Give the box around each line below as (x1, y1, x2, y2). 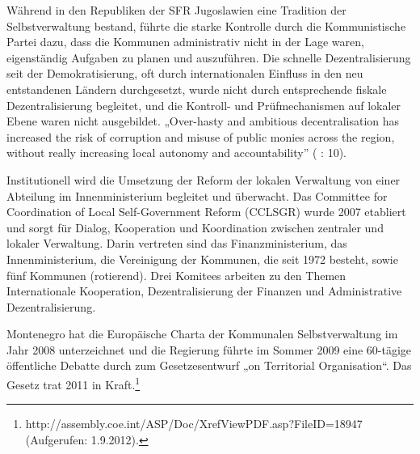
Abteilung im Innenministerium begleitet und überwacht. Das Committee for (6, 187, 388, 204)
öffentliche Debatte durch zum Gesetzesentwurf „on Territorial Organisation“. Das (6, 357, 412, 374)
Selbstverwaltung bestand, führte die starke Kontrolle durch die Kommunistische (6, 17, 406, 34)
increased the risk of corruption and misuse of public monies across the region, (6, 128, 395, 145)
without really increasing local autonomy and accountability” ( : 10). (6, 144, 346, 161)
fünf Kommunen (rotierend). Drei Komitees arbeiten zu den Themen (6, 266, 346, 283)
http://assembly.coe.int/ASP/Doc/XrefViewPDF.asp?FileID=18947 (25, 415, 363, 432)
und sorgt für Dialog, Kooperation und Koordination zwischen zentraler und (6, 219, 384, 235)
